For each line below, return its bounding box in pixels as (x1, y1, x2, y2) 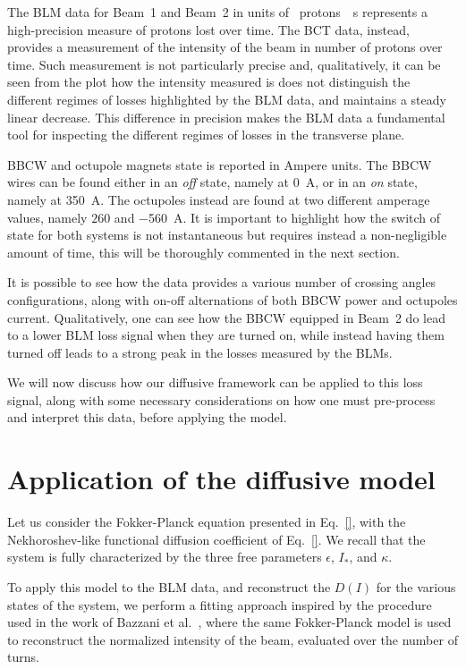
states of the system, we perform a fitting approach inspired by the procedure (7, 595, 432, 614)
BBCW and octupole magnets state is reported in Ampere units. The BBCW (7, 155, 432, 174)
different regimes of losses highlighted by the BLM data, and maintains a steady (7, 89, 446, 108)
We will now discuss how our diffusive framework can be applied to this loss (7, 373, 423, 392)
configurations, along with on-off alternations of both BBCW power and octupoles (7, 290, 458, 309)
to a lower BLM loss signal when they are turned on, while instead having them (7, 326, 445, 344)
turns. (7, 648, 39, 666)
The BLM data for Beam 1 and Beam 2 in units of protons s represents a (7, 3, 428, 21)
